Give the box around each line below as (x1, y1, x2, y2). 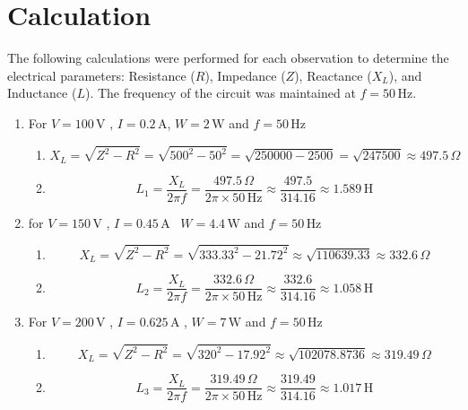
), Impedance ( (204, 65, 286, 84)
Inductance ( (7, 83, 77, 102)
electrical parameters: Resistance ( (7, 65, 195, 84)
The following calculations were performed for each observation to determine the (7, 48, 449, 67)
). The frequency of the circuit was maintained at (84, 83, 356, 102)
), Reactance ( (294, 65, 372, 84)
